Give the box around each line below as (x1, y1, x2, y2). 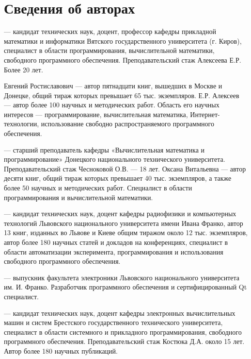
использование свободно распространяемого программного (41, 119, 214, 129)
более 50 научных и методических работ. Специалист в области (4, 183, 192, 193)
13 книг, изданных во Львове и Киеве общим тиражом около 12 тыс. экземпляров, (4, 227, 248, 238)
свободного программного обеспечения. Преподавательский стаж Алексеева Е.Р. (4, 54, 241, 65)
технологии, (4, 119, 39, 129)
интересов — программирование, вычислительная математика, (4, 109, 188, 119)
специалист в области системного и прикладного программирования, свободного (4, 326, 242, 337)
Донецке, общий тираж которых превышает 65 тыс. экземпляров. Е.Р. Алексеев (4, 90, 239, 100)
